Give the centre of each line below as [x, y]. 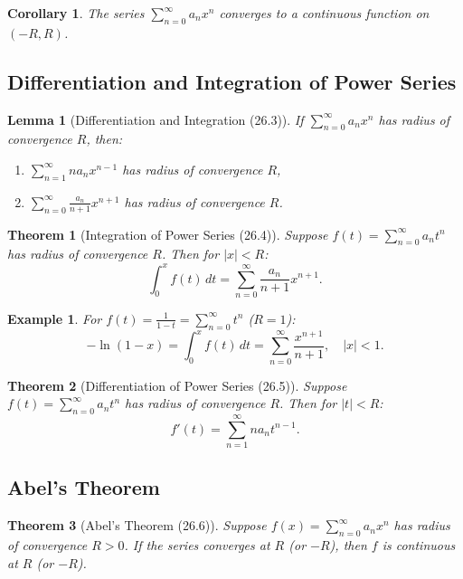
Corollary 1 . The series [76, 13]
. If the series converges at [197, 545]
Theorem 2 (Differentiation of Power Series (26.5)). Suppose [177, 385]
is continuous [419, 545]
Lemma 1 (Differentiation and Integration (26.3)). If [156, 119]
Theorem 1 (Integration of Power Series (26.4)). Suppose [168, 234]
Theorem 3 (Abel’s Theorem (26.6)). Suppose [137, 525]
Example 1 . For [55, 318]
